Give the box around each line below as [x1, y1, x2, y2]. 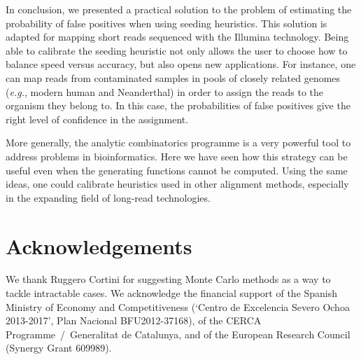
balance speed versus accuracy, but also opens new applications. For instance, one [6, 57, 356, 71]
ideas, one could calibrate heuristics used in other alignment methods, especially [6, 176, 349, 191]
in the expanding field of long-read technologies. [6, 190, 211, 205]
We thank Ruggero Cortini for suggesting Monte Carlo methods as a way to [6, 272, 331, 286]
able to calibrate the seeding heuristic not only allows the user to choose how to [6, 43, 348, 57]
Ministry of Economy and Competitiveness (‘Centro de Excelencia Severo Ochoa [6, 299, 350, 314]
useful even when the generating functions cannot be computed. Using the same [6, 162, 348, 177]
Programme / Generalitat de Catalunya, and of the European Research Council [6, 326, 351, 341]
